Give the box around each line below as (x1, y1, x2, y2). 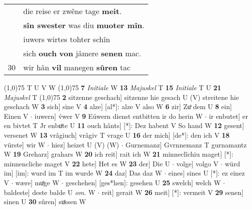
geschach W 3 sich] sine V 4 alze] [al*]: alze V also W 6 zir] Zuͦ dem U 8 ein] (4, 101, 232, 112)
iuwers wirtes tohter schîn (23, 33, 110, 45)
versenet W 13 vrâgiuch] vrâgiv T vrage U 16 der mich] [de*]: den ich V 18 (4, 129, 230, 140)
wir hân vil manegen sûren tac (23, 62, 131, 73)
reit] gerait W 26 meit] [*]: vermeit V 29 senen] (101, 187, 244, 197)
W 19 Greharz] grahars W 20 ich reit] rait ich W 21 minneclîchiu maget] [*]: (4, 149, 234, 159)
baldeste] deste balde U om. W (4, 187, 95, 197)
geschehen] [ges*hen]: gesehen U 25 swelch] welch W (65, 177, 221, 187)
